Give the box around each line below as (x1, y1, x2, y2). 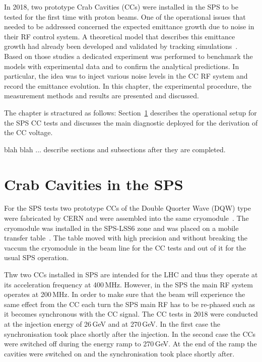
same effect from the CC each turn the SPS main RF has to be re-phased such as (4, 298, 255, 309)
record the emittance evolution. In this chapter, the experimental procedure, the (4, 80, 252, 91)
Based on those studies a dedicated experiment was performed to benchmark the (4, 50, 253, 61)
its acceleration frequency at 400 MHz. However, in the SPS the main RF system (4, 279, 253, 289)
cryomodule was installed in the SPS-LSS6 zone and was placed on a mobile (4, 222, 239, 233)
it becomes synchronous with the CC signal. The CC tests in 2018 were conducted (4, 309, 258, 319)
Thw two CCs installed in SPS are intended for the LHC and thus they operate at (4, 269, 258, 279)
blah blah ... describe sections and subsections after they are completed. (4, 144, 226, 154)
